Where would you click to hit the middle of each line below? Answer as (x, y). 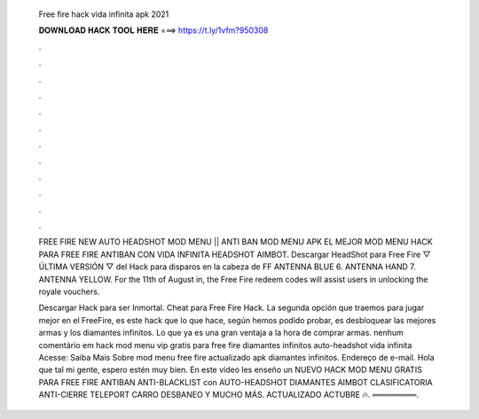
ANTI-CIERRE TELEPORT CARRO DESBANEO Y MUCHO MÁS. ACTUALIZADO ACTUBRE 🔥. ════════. (229, 395)
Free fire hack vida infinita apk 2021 (104, 14)
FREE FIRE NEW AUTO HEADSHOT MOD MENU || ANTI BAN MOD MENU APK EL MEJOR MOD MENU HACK (236, 242)
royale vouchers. (69, 291)
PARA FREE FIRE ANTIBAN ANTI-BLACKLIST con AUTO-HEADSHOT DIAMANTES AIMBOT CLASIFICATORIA (236, 382)
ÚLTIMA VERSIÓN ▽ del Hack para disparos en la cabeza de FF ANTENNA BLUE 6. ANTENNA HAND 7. (227, 267)
